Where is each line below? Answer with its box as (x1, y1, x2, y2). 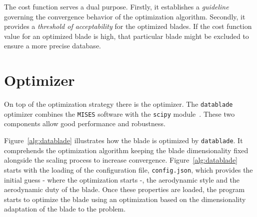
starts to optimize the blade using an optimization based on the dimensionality (4, 194, 246, 204)
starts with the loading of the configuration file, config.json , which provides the (4, 164, 253, 175)
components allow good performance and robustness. (4, 118, 165, 129)
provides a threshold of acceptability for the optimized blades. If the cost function (4, 21, 252, 31)
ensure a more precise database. (4, 40, 101, 51)
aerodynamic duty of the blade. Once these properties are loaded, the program (4, 184, 245, 195)
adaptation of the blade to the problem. (4, 204, 126, 214)
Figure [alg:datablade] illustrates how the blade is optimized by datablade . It (4, 135, 243, 145)
